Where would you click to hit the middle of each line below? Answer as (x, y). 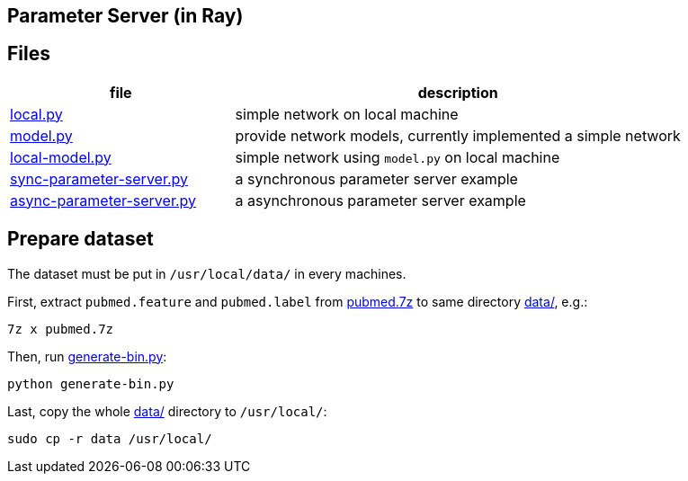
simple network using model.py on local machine (398, 157)
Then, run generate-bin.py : (87, 356)
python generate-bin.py (91, 383)
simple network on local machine (347, 114)
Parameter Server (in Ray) (125, 16)
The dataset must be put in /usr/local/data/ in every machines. (207, 273)
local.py (36, 114)
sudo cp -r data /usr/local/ (110, 438)
